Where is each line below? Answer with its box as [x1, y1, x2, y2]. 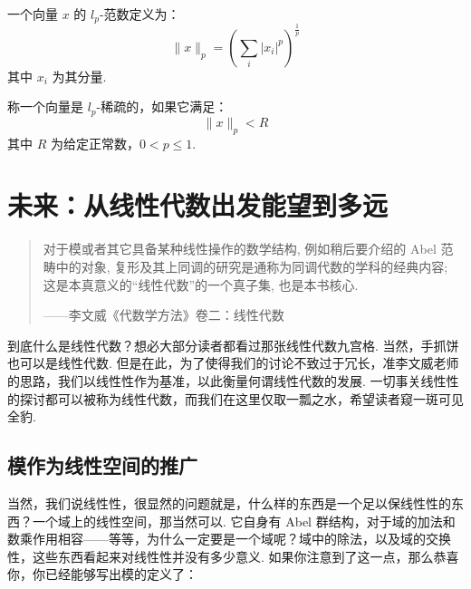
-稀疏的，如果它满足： [96, 97, 228, 116]
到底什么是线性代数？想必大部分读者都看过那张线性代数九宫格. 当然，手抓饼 [7, 335, 459, 354]
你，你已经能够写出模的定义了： [7, 565, 197, 584]
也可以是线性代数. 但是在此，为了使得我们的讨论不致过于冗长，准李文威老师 [7, 353, 459, 372]
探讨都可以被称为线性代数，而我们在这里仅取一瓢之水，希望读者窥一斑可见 [19, 389, 464, 408]
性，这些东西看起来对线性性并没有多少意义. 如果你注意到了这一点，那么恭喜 [7, 546, 459, 565]
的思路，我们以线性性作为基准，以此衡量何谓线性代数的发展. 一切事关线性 [7, 371, 447, 390]
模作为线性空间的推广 [7, 451, 197, 479]
